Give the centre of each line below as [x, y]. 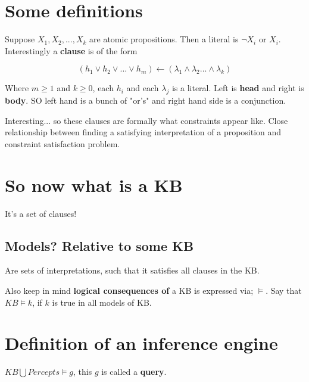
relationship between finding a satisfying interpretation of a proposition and [143, 132]
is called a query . [134, 372]
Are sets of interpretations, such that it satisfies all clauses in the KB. [132, 270]
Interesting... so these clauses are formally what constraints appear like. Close [146, 120]
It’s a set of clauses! [41, 213]
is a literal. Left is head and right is [238, 88]
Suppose [20, 39]
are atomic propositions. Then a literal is [164, 39]
